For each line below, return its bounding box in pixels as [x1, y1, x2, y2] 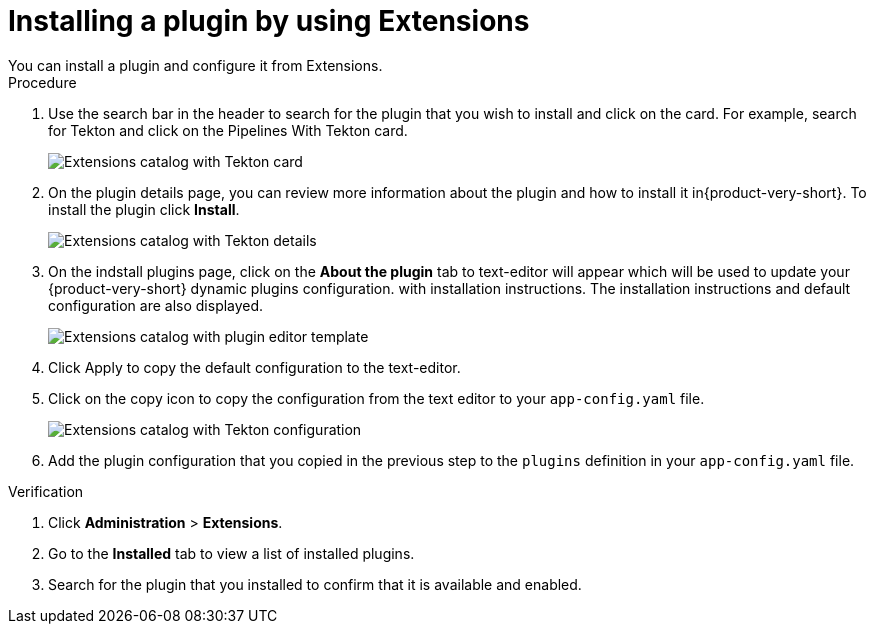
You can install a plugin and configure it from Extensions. [8, 56, 383, 74]
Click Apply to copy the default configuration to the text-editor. [48, 358, 461, 376]
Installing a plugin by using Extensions [8, 4, 530, 38]
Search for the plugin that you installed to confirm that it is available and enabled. [48, 575, 582, 593]
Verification [8, 482, 84, 500]
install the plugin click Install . [48, 200, 240, 218]
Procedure [8, 73, 77, 91]
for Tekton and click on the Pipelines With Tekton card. [48, 121, 408, 139]
